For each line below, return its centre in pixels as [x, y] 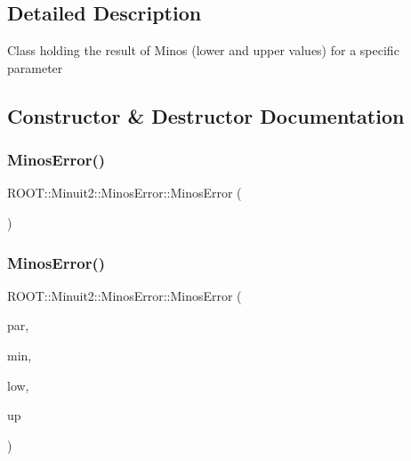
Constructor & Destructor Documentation [206, 115]
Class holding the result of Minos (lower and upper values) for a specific [203, 50]
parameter [35, 67]
